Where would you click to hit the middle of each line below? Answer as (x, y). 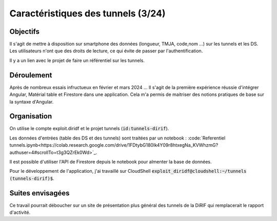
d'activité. (20, 212)
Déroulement (31, 75)
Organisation (31, 116)
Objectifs (25, 32)
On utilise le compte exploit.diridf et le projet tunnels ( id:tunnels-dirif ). (89, 129)
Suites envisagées (39, 193)
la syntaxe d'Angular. (32, 102)
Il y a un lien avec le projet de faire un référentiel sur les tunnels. (77, 60)
